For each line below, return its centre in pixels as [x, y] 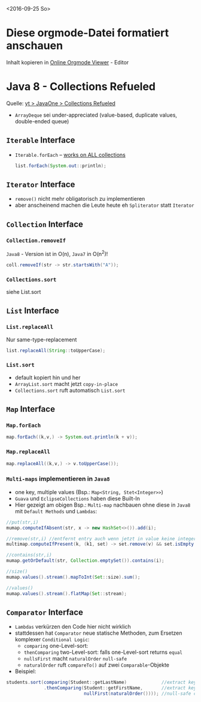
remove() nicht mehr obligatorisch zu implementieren [80, 199]
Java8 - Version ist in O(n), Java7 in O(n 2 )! [57, 253]
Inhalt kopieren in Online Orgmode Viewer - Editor [68, 62]
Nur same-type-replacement [42, 340]
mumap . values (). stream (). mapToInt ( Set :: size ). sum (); [73, 577]
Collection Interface [45, 224]
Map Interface [31, 409]
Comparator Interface [45, 612]
